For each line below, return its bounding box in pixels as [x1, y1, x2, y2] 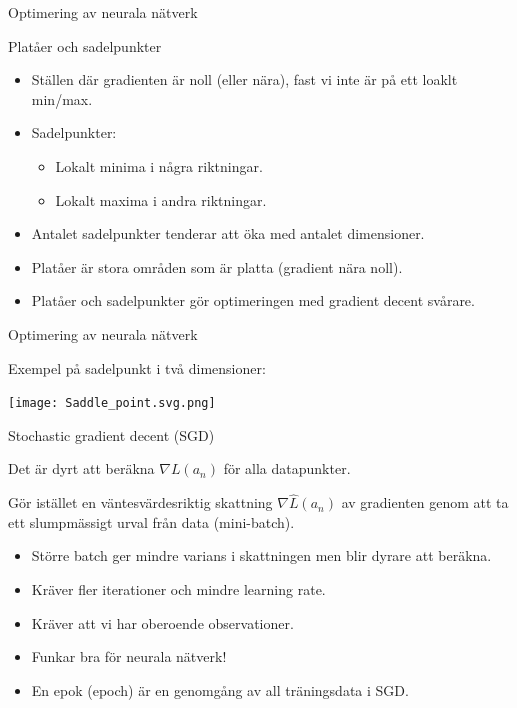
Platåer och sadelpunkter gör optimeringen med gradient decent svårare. [31, 290, 475, 311]
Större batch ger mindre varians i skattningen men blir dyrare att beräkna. [31, 545, 492, 566]
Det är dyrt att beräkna [8, 458, 155, 479]
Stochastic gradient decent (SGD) [8, 424, 215, 445]
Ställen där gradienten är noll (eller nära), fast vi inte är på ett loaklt [31, 69, 458, 90]
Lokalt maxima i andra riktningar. [55, 189, 267, 210]
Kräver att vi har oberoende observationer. [31, 612, 294, 633]
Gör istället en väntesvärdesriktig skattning [8, 492, 273, 513]
